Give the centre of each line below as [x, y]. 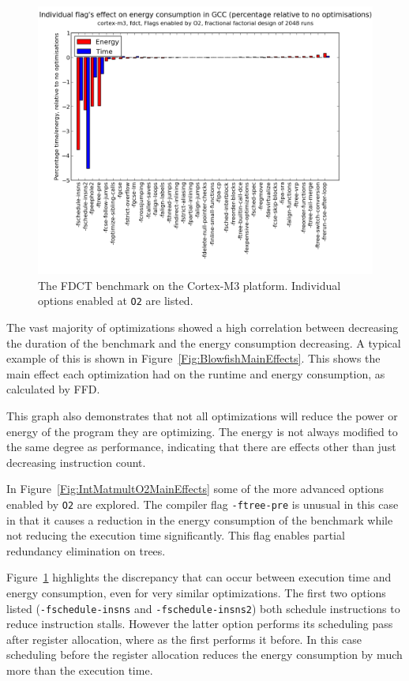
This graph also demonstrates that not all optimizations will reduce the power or [202, 416]
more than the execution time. [80, 670]
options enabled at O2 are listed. [116, 301]
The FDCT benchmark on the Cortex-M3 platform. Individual [189, 285]
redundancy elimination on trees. [86, 550]
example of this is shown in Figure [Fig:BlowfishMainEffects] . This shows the [193, 358]
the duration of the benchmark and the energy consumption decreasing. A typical [204, 342]
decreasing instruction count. [76, 462]
